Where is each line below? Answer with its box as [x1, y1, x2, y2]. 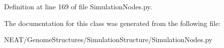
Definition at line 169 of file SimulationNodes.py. [4, 1, 152, 11]
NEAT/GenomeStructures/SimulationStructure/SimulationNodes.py [4, 34, 213, 45]
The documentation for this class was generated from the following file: [4, 18, 221, 28]
